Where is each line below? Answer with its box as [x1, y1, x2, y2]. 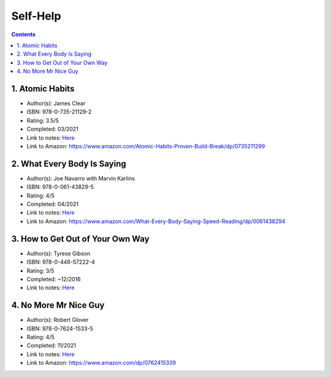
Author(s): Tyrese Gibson [26, 249, 91, 257]
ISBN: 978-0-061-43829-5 [26, 183, 94, 191]
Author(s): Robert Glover [26, 316, 89, 324]
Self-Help [11, 9, 61, 23]
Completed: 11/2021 [26, 342, 77, 349]
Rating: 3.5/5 [26, 116, 59, 124]
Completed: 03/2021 [26, 126, 79, 133]
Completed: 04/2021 [26, 200, 79, 208]
